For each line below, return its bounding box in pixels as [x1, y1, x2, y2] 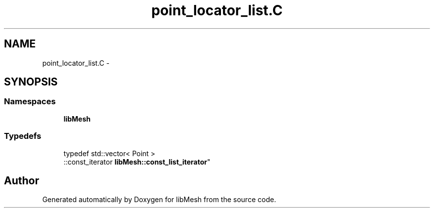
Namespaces [4, 96, 56, 107]
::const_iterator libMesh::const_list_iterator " [63, 157, 211, 166]
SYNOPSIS [4, 76, 58, 88]
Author [4, 174, 39, 187]
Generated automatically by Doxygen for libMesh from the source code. [42, 195, 276, 204]
